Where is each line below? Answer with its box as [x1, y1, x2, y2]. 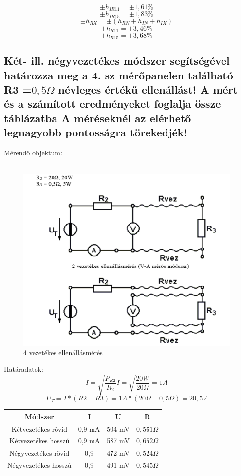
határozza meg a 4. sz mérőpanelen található [4, 67, 233, 82]
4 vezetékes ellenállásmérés [23, 347, 103, 358]
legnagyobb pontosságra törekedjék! [4, 125, 187, 140]
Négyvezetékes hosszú [7, 460, 72, 470]
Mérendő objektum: [4, 147, 62, 157]
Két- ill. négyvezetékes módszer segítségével [4, 53, 230, 68]
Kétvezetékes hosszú [9, 436, 70, 446]
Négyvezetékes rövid [9, 448, 70, 458]
